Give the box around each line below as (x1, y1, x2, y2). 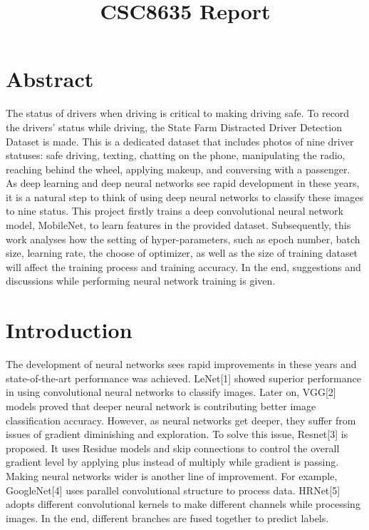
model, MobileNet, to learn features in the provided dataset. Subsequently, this (6, 218, 351, 233)
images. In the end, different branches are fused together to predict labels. (6, 510, 329, 525)
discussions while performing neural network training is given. (6, 273, 276, 288)
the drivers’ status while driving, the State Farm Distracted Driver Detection (6, 119, 342, 134)
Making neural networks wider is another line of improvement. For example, (6, 468, 338, 483)
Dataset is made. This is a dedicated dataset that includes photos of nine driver (6, 133, 354, 148)
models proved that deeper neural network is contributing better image (6, 398, 316, 413)
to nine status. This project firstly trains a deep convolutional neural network (6, 203, 343, 218)
